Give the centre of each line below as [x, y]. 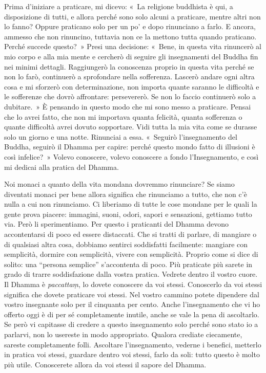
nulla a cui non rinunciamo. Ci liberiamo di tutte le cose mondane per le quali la [131, 204]
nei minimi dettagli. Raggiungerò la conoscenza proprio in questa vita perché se [129, 66]
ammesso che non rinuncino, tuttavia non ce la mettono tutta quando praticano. [130, 36]
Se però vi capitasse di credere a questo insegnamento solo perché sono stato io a [131, 324]
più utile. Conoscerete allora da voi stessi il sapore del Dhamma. [105, 364]
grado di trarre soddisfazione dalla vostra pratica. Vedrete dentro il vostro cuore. [131, 274]
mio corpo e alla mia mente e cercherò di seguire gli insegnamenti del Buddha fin [131, 56]
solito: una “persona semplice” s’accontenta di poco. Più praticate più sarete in [128, 264]
